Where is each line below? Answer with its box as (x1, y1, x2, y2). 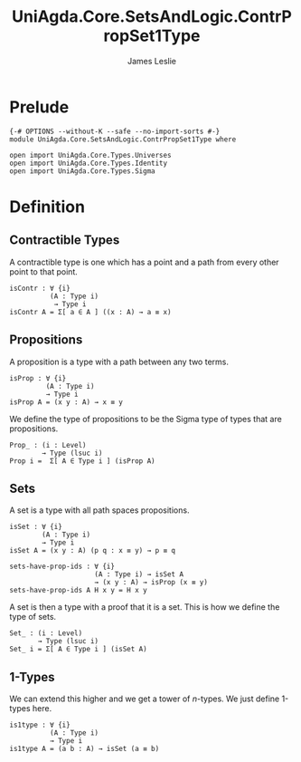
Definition (9, 197, 86, 217)
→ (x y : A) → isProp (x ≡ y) (94, 578, 208, 587)
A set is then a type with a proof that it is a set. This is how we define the (9, 602, 280, 612)
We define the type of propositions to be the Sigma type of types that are (9, 413, 282, 424)
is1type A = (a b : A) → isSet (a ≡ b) (9, 745, 160, 754)
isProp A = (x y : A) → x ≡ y (9, 397, 124, 407)
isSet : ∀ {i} (9, 523, 63, 532)
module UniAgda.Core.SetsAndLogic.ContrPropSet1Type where (9, 134, 237, 144)
